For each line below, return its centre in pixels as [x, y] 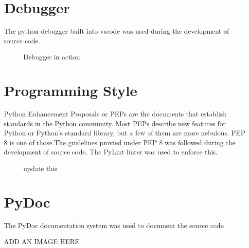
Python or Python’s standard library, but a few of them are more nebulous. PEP [125, 133]
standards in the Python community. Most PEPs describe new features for [115, 123]
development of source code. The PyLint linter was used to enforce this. [111, 152]
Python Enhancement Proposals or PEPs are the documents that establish [115, 114]
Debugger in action [52, 57]
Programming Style [71, 90]
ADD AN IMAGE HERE [42, 241]
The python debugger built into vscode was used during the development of [117, 31]
